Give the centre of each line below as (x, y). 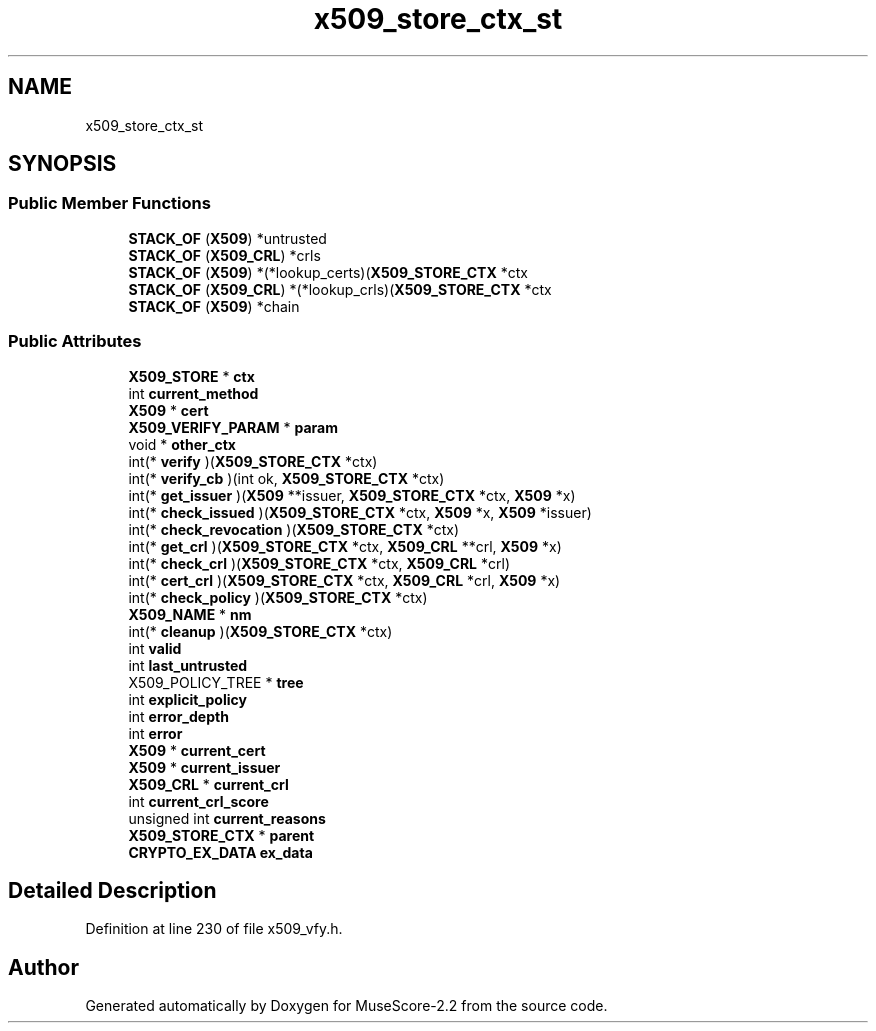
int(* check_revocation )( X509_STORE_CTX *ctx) (294, 529)
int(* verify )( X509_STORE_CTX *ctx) (253, 461)
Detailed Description (112, 890)
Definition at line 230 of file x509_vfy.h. (214, 929)
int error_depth (178, 716)
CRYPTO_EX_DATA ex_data (220, 852)
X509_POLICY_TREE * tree (216, 682)
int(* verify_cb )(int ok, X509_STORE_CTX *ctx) (286, 478)
